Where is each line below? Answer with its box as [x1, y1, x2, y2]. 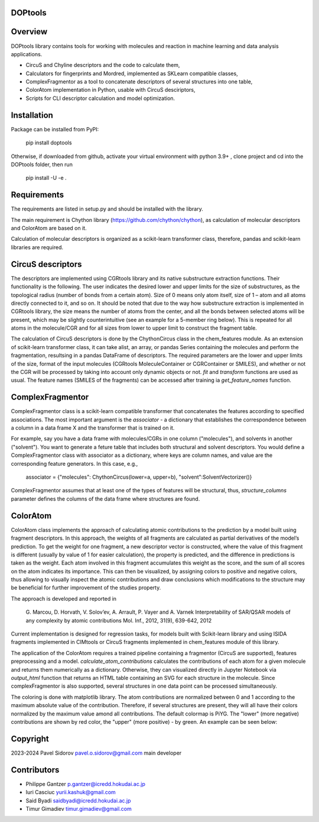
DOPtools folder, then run [11, 160, 73, 168]
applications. [11, 50, 43, 57]
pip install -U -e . [25, 175, 67, 182]
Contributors [11, 765, 60, 775]
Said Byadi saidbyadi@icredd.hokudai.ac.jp [25, 797, 131, 804]
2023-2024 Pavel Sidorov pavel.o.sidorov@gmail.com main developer [11, 749, 182, 756]
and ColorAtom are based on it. [11, 225, 87, 232]
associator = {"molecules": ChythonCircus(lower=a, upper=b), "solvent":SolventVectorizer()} [25, 473, 252, 481]
